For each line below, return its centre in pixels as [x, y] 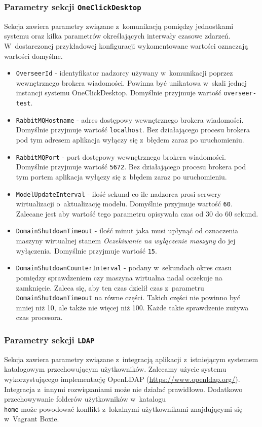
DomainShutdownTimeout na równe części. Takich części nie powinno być [128, 297]
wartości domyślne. [33, 56]
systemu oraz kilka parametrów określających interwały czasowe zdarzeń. [117, 36]
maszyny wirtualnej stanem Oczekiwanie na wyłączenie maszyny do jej [126, 241]
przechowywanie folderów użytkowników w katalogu [85, 399]
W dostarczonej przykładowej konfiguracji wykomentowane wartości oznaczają [126, 45]
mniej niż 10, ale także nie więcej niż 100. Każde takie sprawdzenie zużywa [132, 307]
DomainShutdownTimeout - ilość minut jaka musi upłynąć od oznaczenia [127, 230]
